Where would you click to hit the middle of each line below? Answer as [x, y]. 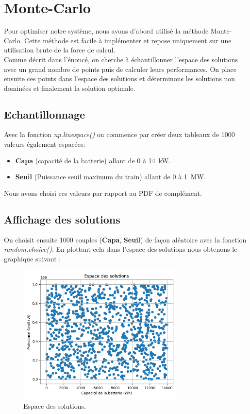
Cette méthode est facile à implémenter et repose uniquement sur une [128, 40]
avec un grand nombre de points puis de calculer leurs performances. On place [120, 69]
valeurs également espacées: [45, 144]
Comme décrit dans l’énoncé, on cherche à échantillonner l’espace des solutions [121, 59]
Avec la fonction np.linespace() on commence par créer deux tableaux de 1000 [119, 134]
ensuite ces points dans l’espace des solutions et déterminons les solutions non [120, 78]
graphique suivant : [33, 258]
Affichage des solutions [62, 219]
